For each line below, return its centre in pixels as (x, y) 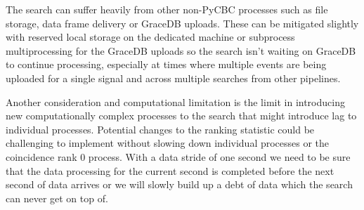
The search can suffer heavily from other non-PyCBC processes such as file (167, 9)
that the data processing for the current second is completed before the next (170, 170)
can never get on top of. (57, 198)
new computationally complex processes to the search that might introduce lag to (181, 116)
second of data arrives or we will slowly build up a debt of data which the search (179, 184)
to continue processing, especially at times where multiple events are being (166, 64)
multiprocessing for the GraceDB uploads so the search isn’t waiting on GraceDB (181, 50)
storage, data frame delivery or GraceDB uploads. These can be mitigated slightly (182, 23)
